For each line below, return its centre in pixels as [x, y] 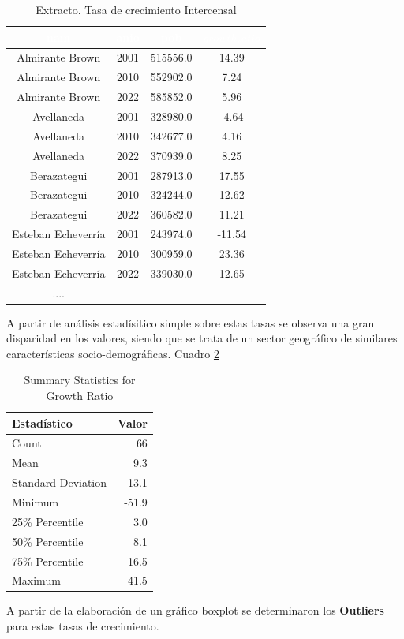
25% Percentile [48, 521]
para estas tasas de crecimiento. [83, 626]
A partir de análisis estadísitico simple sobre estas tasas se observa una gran [191, 322]
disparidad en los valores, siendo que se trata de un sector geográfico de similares [202, 338]
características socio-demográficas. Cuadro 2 [113, 353]
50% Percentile [48, 541]
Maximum [36, 580]
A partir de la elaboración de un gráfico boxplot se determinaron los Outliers [195, 610]
